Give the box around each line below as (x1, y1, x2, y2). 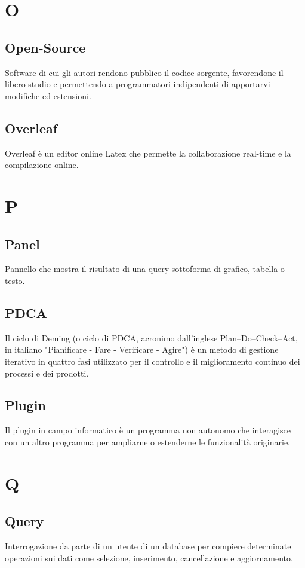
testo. (5, 274, 25, 286)
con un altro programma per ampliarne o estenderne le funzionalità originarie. (5, 435, 290, 448)
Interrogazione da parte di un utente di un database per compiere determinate (5, 540, 291, 552)
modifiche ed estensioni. (5, 89, 91, 102)
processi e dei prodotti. (5, 367, 89, 379)
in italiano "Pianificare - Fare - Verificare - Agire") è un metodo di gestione (5, 343, 279, 356)
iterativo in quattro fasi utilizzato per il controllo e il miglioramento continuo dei (5, 355, 300, 367)
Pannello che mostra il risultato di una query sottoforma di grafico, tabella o (5, 262, 285, 275)
